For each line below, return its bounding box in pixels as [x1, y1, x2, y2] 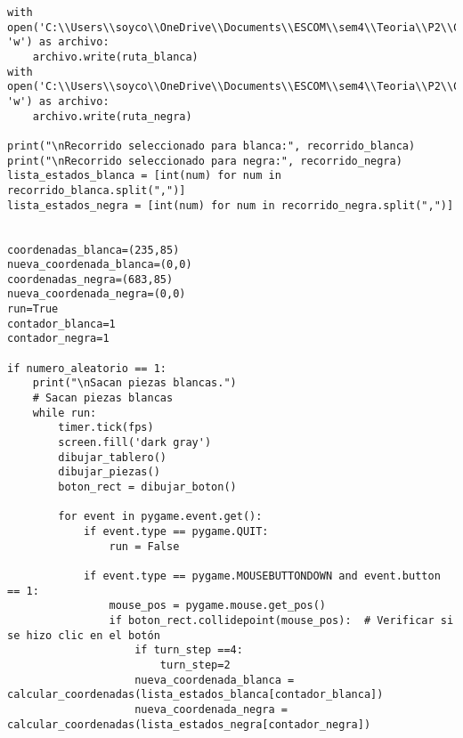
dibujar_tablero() [58, 450, 167, 464]
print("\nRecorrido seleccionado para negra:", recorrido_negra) [7, 154, 402, 167]
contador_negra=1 [7, 332, 110, 345]
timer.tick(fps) [58, 421, 154, 434]
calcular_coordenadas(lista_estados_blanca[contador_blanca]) [7, 688, 384, 702]
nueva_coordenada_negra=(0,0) [7, 288, 186, 301]
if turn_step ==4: [134, 644, 243, 657]
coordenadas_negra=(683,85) [7, 272, 174, 286]
